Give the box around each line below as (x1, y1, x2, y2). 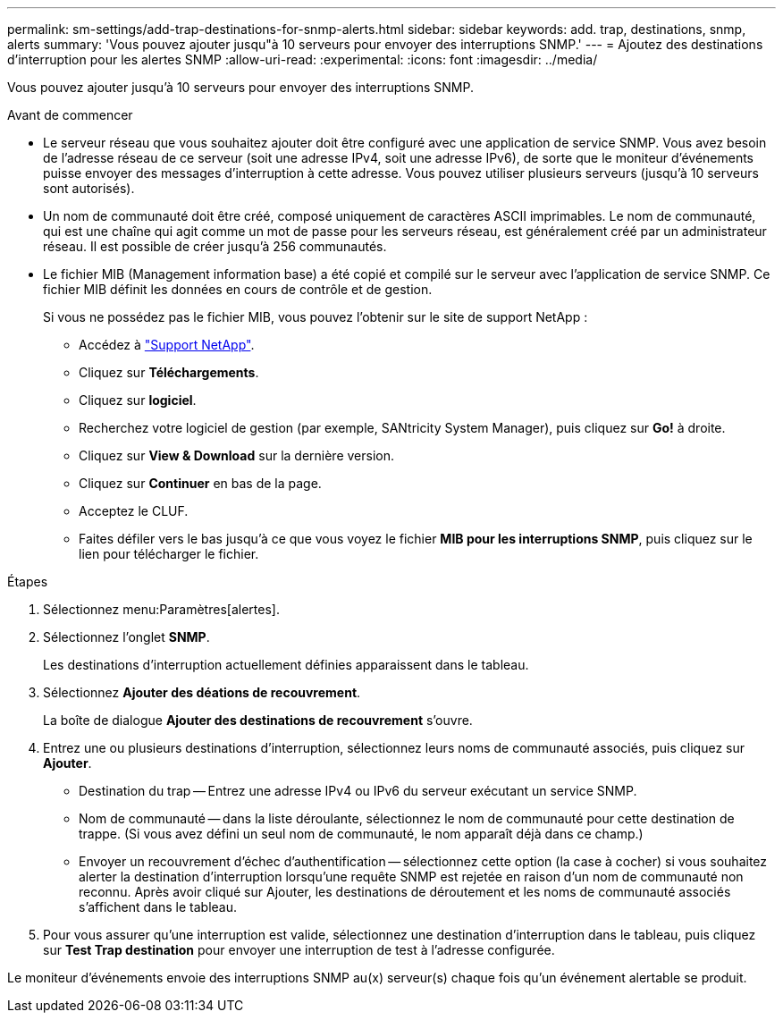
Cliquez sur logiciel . (79, 392, 197, 408)
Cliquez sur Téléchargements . (79, 365, 259, 380)
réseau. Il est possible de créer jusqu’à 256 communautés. (43, 239, 387, 254)
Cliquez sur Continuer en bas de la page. (79, 476, 322, 491)
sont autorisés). (43, 181, 135, 196)
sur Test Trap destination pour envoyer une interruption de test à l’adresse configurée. (43, 942, 555, 957)
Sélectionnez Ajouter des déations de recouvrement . (43, 685, 361, 700)
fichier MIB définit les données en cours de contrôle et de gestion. (43, 282, 433, 297)
